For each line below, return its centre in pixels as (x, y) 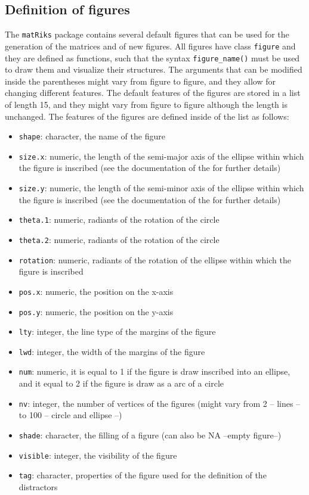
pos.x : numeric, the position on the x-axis (96, 291)
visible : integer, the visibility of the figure (98, 455)
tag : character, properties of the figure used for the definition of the (143, 475)
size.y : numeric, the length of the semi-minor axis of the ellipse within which (161, 188)
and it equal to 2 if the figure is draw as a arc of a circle (121, 383)
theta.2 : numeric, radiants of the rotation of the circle (119, 239)
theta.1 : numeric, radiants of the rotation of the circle (119, 220)
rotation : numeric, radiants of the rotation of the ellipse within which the (155, 259)
